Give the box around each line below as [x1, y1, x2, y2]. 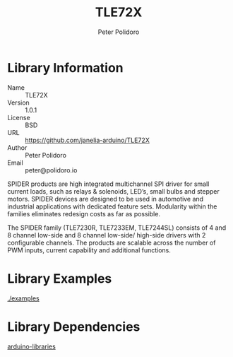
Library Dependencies [7, 319, 141, 334]
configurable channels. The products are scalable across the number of [7, 238, 216, 247]
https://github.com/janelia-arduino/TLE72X [25, 136, 150, 144]
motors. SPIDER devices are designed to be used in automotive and [7, 194, 203, 203]
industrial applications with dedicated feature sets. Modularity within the [7, 202, 217, 211]
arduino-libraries [7, 342, 56, 351]
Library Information [7, 59, 124, 76]
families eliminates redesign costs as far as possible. [7, 209, 161, 218]
